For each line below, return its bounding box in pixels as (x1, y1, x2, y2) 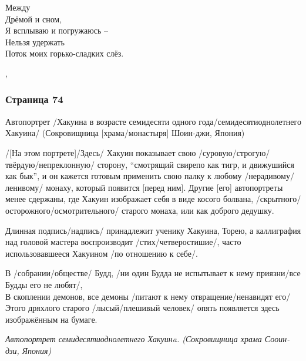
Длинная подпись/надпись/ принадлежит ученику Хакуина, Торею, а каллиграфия (5, 224, 301, 236)
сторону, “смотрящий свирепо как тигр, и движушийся (97, 158, 294, 170)
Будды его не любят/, (5, 278, 83, 290)
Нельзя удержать (5, 35, 65, 48)
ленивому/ (5, 181, 43, 193)
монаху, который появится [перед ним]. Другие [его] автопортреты (45, 181, 283, 193)
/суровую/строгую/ (199, 146, 270, 158)
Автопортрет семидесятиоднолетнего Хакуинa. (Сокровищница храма (5, 333, 262, 345)
